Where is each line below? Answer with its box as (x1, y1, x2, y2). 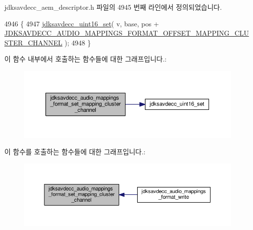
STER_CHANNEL (4, 37, 63, 47)
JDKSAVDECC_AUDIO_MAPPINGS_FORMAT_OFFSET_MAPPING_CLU (4, 28, 249, 38)
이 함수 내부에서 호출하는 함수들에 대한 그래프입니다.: (4, 54, 167, 64)
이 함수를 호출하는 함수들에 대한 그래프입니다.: (4, 146, 146, 157)
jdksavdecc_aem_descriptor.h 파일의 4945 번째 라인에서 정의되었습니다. (4, 2, 222, 12)
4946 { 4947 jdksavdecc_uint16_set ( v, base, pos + (4, 18, 159, 28)
